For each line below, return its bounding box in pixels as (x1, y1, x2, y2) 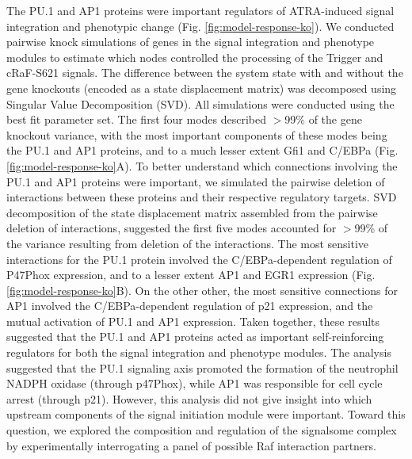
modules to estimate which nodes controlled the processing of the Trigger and (6, 48, 383, 65)
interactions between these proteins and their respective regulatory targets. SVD (6, 189, 397, 205)
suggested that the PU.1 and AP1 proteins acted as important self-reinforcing (6, 328, 384, 345)
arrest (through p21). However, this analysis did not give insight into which (6, 390, 372, 407)
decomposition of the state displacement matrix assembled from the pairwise (6, 204, 378, 220)
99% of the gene (284, 111, 362, 128)
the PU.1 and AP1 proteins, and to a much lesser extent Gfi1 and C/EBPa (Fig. (6, 142, 399, 159)
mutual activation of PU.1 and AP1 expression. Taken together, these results (6, 312, 380, 329)
